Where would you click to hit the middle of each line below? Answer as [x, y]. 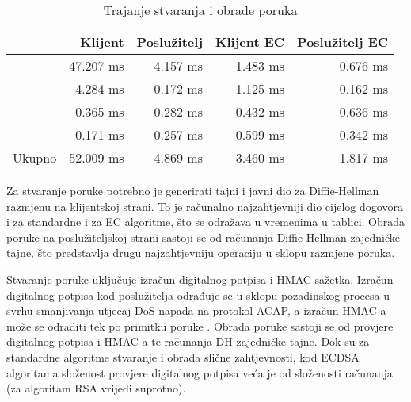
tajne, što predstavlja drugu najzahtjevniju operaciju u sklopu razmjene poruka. [201, 253]
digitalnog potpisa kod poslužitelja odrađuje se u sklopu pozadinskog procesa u [198, 295]
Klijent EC [250, 42]
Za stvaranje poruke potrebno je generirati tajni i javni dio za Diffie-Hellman [193, 190]
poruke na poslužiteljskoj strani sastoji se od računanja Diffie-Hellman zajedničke [204, 237]
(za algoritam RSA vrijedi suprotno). [96, 388]
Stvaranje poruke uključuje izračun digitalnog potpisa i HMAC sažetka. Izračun [200, 279]
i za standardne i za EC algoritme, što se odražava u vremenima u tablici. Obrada [206, 222]
